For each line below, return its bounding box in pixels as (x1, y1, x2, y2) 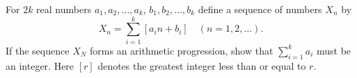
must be (316, 43, 351, 57)
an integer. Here (6, 58, 74, 72)
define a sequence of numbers (198, 2, 322, 16)
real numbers (36, 2, 92, 16)
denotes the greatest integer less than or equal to (97, 58, 306, 72)
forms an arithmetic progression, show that (90, 43, 273, 57)
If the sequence (6, 43, 70, 57)
